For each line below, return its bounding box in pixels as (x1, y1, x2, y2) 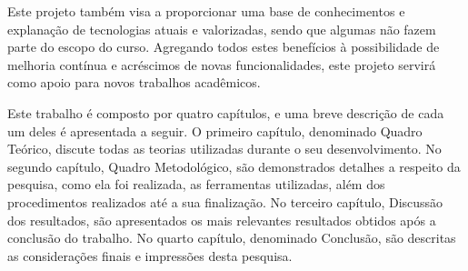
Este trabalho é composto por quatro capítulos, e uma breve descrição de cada (7, 103, 444, 122)
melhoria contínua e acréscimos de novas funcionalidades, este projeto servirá (7, 55, 436, 74)
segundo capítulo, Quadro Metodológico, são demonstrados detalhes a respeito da (7, 156, 461, 176)
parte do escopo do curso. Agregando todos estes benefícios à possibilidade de (7, 37, 440, 56)
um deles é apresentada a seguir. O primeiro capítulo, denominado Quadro (7, 121, 423, 140)
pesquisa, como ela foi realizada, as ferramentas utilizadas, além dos (7, 175, 385, 194)
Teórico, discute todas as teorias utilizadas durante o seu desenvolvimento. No (7, 139, 442, 158)
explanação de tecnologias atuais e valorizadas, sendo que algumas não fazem (7, 19, 436, 38)
